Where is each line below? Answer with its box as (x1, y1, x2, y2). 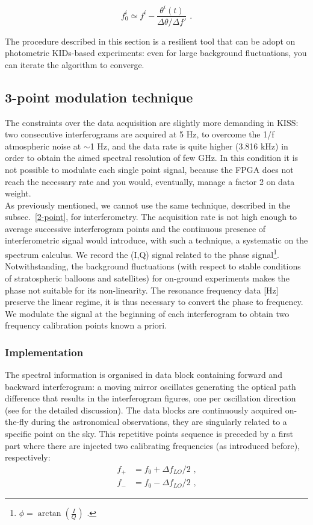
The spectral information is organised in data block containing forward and (5, 368, 282, 381)
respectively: (5, 451, 51, 464)
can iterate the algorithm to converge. (5, 58, 144, 71)
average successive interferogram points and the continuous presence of (5, 222, 266, 234)
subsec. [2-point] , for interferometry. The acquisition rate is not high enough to (5, 210, 297, 223)
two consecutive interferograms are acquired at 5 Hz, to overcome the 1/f (5, 128, 274, 140)
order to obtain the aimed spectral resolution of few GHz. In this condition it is (5, 151, 299, 164)
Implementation (5, 344, 84, 359)
